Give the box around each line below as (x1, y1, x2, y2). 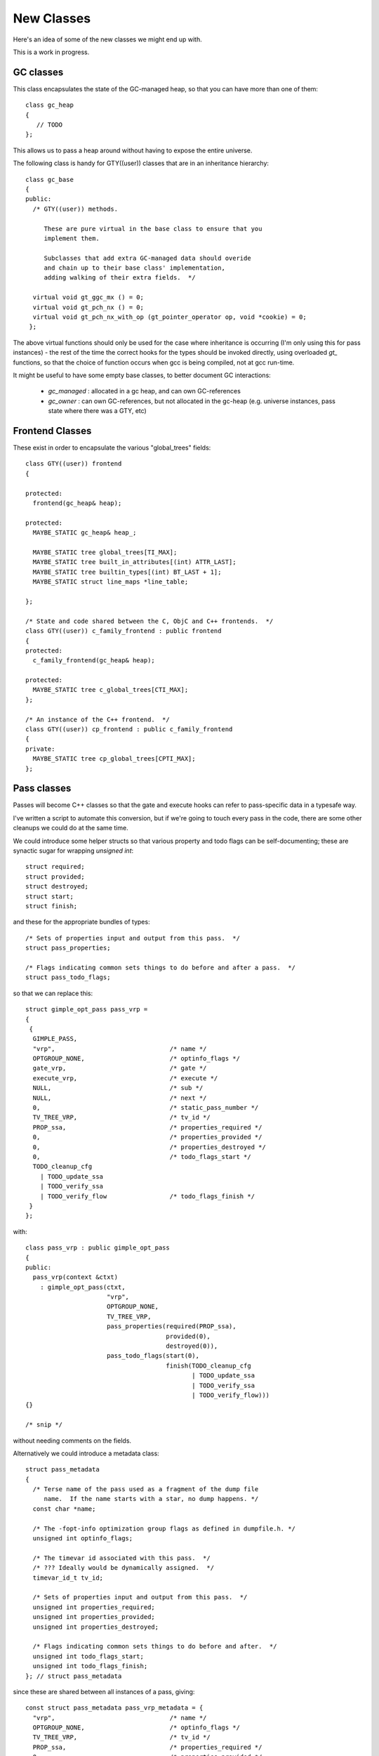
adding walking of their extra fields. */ (44, 274, 196, 282)
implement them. (44, 234, 100, 242)
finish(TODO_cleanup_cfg (166, 1361, 252, 1370)
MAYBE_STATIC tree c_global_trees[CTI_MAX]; (32, 686, 189, 694)
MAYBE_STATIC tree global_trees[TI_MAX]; (32, 548, 178, 556)
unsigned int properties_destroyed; (32, 1623, 159, 1631)
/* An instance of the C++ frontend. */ (25, 715, 170, 723)
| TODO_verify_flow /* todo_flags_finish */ (39, 1192, 255, 1200)
